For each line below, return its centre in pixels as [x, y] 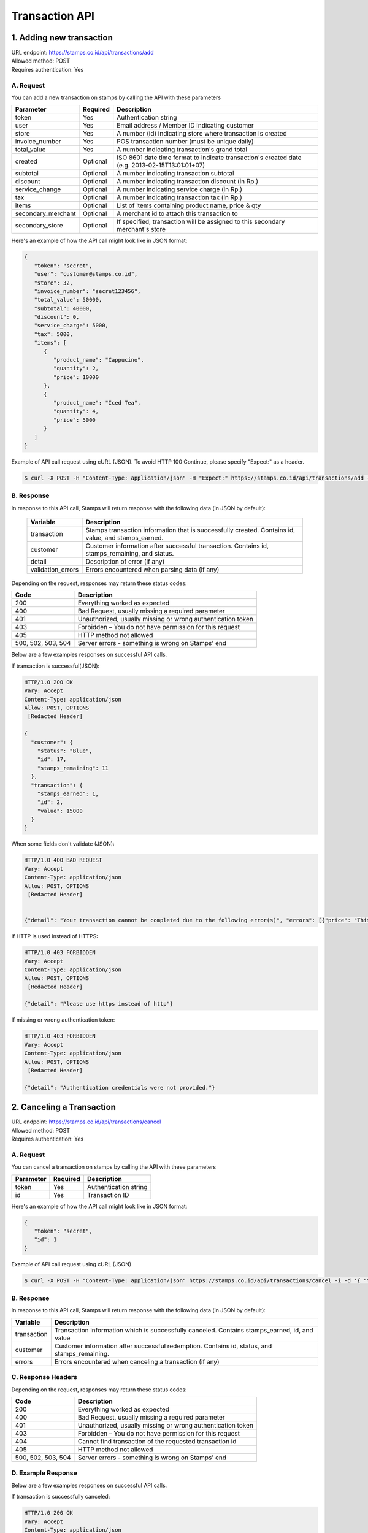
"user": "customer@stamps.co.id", [86, 274]
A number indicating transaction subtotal [175, 174]
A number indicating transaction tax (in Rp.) [179, 197]
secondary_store [39, 226]
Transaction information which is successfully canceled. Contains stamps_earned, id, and [184, 1330]
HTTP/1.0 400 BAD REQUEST [63, 860]
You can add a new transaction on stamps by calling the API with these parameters [116, 97]
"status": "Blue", [65, 751]
